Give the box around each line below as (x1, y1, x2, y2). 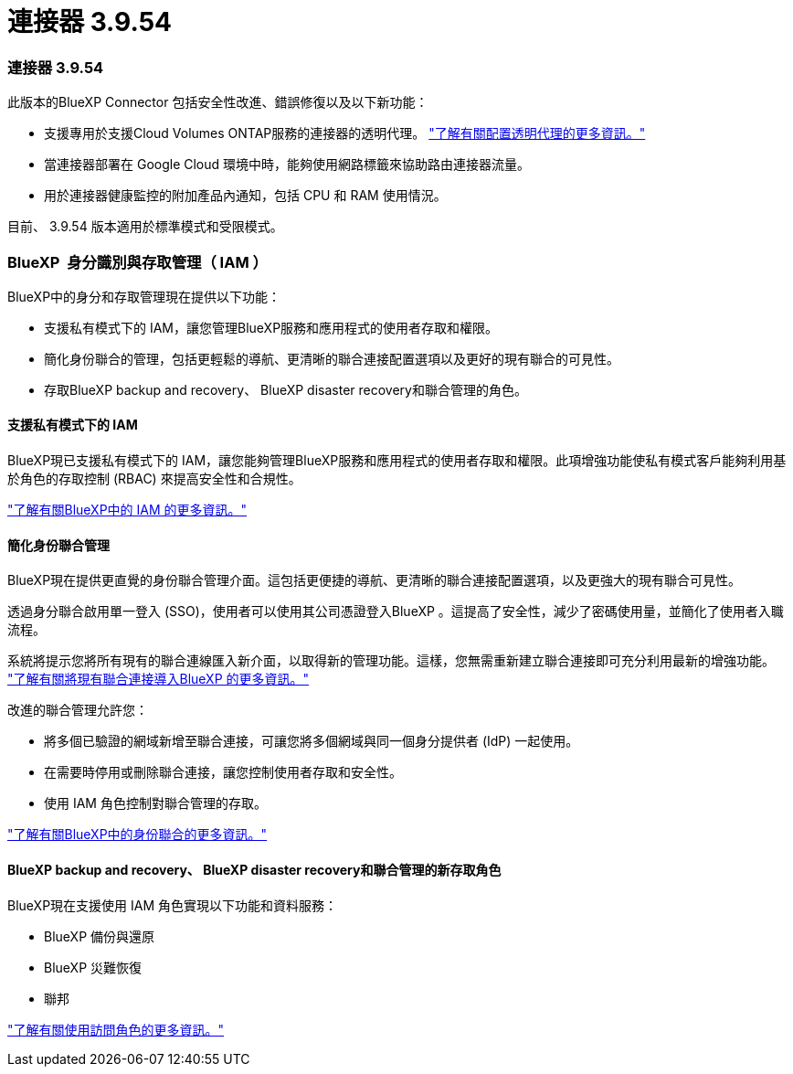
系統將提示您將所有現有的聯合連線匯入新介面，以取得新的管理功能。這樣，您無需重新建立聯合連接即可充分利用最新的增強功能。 (7, 653, 775, 669)
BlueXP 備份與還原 (44, 928, 155, 944)
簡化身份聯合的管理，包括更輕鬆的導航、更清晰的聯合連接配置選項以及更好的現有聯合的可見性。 (44, 350, 619, 367)
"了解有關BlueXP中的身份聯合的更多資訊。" (7, 826, 268, 843)
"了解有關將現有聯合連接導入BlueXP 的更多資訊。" (7, 671, 310, 687)
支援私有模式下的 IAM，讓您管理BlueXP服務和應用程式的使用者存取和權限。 (44, 319, 499, 335)
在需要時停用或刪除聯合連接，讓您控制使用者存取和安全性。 (44, 764, 402, 781)
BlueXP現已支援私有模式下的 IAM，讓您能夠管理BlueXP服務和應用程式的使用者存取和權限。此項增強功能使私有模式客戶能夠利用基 (7, 452, 787, 469)
